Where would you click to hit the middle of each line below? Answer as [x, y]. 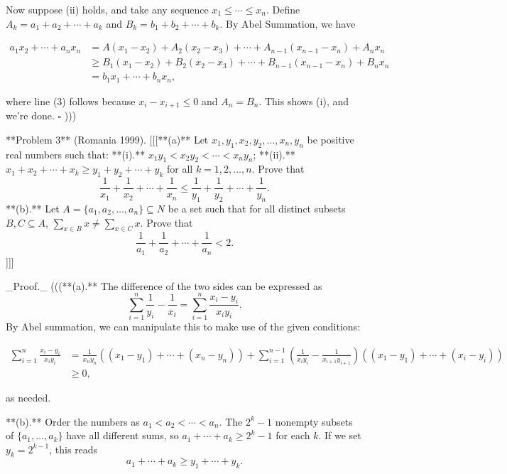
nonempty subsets [314, 421]
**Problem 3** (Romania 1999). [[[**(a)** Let [107, 139]
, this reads [73, 449]
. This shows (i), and [304, 101]
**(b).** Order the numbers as [73, 421]
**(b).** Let [33, 209]
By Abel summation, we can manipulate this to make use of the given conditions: [183, 327]
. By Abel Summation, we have [288, 23]
